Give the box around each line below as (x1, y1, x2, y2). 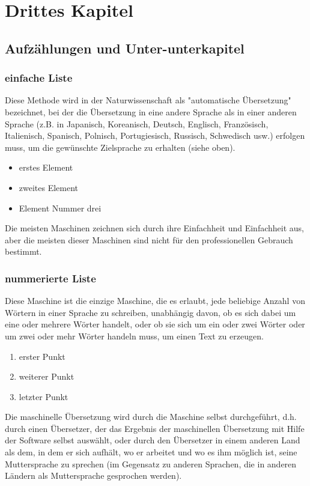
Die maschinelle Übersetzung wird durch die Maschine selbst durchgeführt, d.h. (5, 410, 297, 423)
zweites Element (19, 181, 79, 193)
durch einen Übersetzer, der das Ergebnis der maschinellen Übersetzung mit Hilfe (5, 422, 305, 434)
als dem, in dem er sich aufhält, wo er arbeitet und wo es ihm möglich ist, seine (5, 446, 297, 458)
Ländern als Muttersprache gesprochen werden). (5, 469, 182, 482)
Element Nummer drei (19, 201, 102, 214)
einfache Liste (5, 70, 73, 85)
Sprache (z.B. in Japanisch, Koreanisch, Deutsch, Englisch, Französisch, (5, 117, 269, 130)
